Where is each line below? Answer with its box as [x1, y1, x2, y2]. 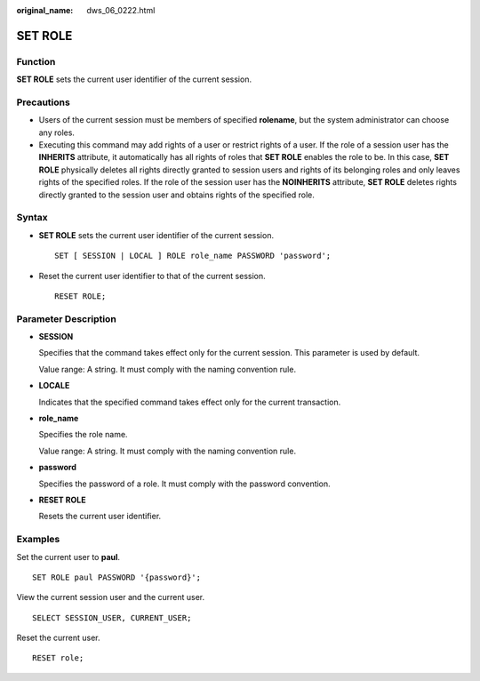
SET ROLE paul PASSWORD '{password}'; [32, 572, 202, 582]
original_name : [16, 5, 74, 15]
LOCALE [38, 381, 70, 391]
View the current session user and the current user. [16, 592, 205, 603]
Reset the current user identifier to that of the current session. [38, 270, 266, 281]
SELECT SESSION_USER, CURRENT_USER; [32, 613, 192, 622]
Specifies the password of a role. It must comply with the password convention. [38, 478, 331, 489]
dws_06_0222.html [86, 5, 156, 15]
